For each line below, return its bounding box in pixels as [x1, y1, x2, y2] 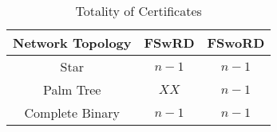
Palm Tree [43, 80, 101, 99]
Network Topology [13, 33, 132, 52]
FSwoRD [207, 33, 265, 52]
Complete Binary [24, 103, 120, 122]
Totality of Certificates [75, 2, 202, 20]
